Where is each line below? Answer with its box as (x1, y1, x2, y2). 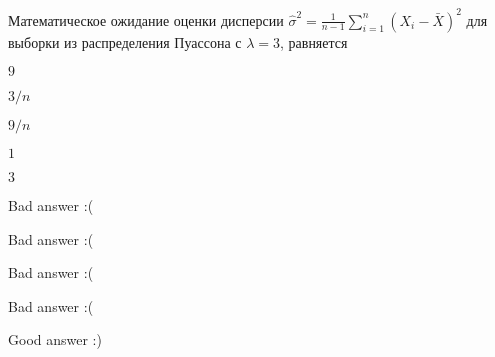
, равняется (280, 31, 348, 52)
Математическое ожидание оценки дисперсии (8, 9, 284, 30)
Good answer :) (8, 329, 102, 350)
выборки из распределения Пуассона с (8, 31, 242, 52)
